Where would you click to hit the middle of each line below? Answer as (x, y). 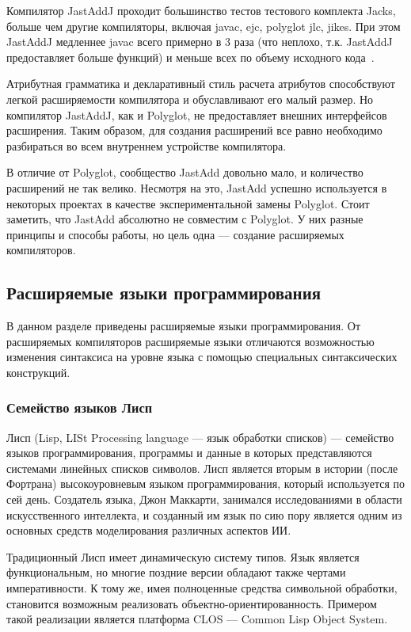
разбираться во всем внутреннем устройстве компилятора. (147, 145)
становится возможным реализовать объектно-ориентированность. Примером (192, 603)
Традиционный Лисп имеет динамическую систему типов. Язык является (183, 556)
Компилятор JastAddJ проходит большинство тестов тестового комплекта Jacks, (201, 10)
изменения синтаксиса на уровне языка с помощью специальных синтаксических (202, 357)
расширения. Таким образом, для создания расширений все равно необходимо (194, 130)
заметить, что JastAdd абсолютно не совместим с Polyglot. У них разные (185, 219)
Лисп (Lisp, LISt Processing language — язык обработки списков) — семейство (200, 437)
